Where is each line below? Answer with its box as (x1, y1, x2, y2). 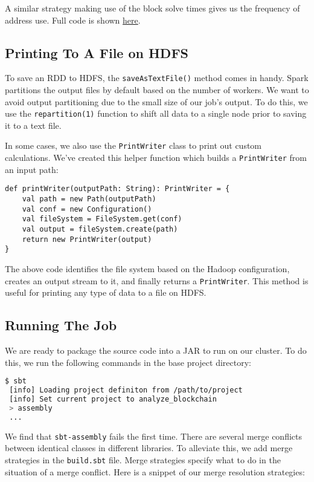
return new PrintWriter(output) (22, 235, 152, 244)
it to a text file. (5, 119, 62, 131)
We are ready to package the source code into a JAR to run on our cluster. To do (5, 344, 307, 357)
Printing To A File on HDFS (5, 43, 189, 62)
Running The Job (5, 316, 117, 334)
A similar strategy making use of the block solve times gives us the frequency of (5, 2, 300, 14)
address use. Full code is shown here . (5, 13, 141, 26)
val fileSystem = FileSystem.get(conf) (22, 215, 182, 224)
